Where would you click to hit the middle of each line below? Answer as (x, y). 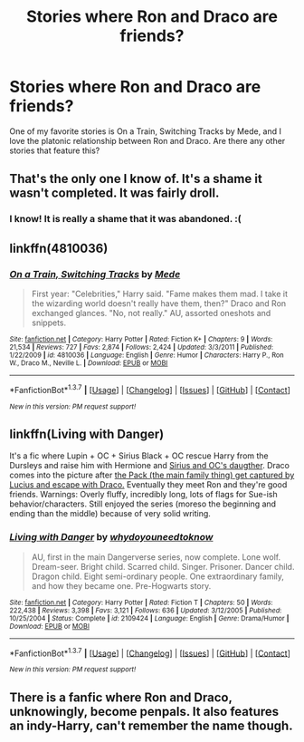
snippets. (49, 323)
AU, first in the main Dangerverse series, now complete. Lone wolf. (156, 557)
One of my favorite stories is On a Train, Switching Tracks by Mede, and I (146, 131)
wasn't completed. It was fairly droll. (114, 193)
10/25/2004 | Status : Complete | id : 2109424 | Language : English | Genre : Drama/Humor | (149, 618)
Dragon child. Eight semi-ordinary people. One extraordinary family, (158, 576)
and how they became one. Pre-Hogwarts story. (121, 585)
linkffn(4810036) (59, 248)
